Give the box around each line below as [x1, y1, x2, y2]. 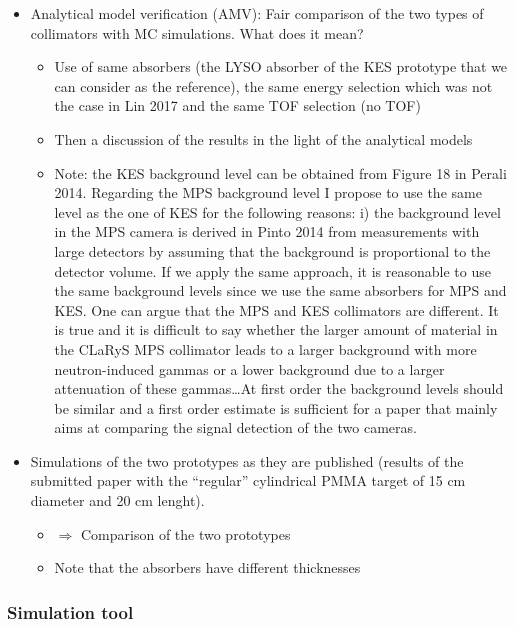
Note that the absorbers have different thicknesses [54, 557, 361, 578]
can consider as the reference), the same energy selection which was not [54, 75, 493, 96]
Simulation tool [7, 599, 134, 624]
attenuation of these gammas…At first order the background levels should [54, 378, 504, 399]
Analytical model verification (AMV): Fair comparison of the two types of [30, 3, 484, 23]
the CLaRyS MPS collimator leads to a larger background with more [54, 338, 477, 359]
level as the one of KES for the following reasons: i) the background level [54, 201, 501, 222]
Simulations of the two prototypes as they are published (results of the [30, 450, 464, 471]
